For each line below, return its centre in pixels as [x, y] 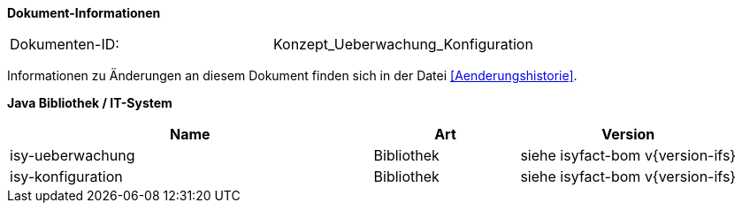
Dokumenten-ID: [65, 44]
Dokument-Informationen [84, 13]
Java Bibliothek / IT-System [90, 103]
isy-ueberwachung [73, 155]
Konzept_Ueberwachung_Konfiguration [403, 44]
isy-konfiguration [66, 176]
